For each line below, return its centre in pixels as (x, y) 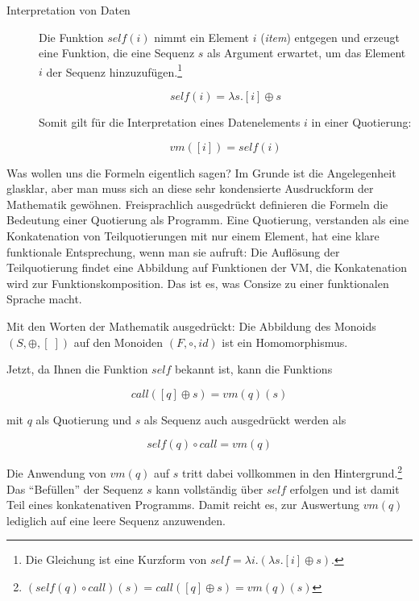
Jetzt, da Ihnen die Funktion (77, 369)
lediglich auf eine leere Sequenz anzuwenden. (116, 520)
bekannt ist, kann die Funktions (253, 369)
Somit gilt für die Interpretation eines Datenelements (170, 122)
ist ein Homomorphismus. (285, 342)
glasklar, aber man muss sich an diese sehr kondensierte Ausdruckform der (190, 188)
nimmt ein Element (201, 37)
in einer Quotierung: (361, 122)
